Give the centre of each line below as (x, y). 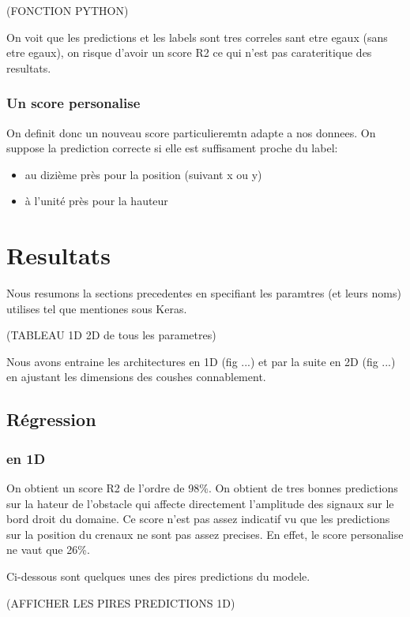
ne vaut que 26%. (48, 550)
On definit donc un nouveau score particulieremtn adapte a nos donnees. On (191, 132)
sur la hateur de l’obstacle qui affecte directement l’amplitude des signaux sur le (200, 503)
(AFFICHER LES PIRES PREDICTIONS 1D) (121, 602)
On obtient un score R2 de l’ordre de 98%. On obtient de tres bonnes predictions (202, 488)
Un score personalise (73, 103)
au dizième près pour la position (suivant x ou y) (143, 174)
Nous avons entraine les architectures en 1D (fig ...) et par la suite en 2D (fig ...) (201, 361)
